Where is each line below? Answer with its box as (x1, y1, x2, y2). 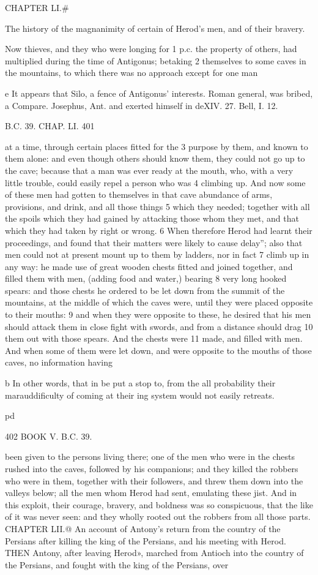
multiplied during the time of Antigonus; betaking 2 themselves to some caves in (5, 54, 306, 67)
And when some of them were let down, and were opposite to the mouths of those (5, 344, 312, 356)
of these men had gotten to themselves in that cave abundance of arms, (5, 188, 273, 201)
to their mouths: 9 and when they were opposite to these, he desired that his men (5, 308, 311, 321)
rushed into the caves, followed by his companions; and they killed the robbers (5, 462, 298, 475)
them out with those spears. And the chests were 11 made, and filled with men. (5, 332, 303, 345)
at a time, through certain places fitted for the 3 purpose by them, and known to (5, 140, 308, 152)
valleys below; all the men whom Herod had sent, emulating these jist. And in (5, 486, 297, 499)
